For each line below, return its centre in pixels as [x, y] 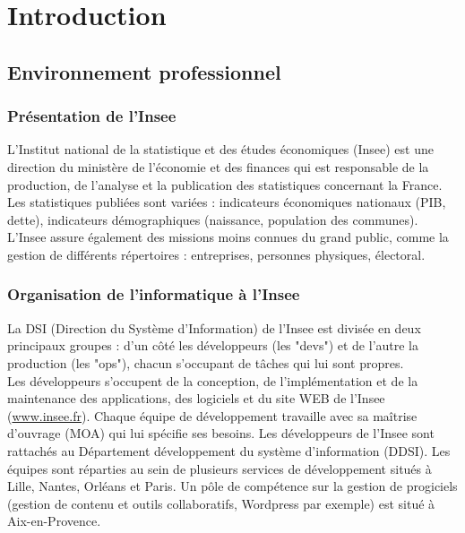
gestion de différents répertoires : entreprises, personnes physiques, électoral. [216, 254]
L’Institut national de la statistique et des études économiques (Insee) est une [220, 149]
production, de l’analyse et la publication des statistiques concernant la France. [225, 184]
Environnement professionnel [144, 71]
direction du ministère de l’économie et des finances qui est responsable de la [218, 166]
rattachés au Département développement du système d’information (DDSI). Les [229, 450]
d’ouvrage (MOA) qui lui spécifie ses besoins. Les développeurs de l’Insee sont [221, 433]
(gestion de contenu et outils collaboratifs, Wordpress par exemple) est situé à [221, 503]
